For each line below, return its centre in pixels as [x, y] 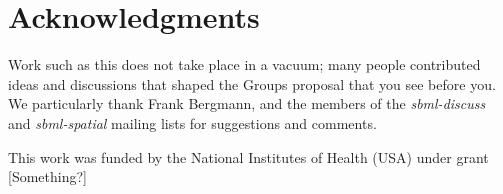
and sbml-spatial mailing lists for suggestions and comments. [192, 122]
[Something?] [47, 176]
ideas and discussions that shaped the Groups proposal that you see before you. [252, 83]
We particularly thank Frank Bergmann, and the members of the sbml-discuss [247, 103]
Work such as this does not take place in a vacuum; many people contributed [244, 64]
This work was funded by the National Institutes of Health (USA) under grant [248, 156]
